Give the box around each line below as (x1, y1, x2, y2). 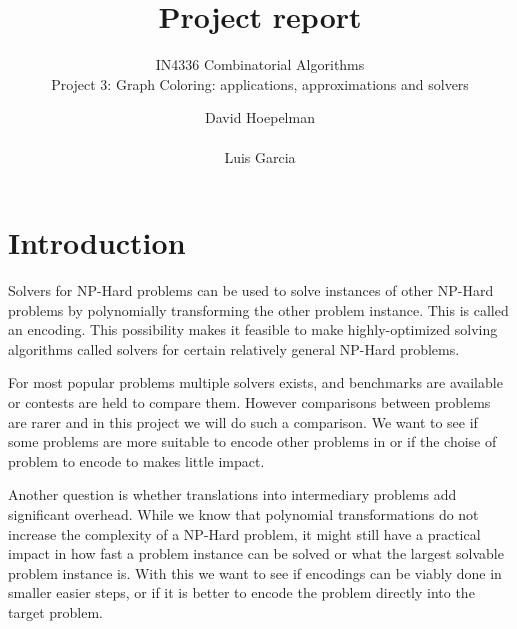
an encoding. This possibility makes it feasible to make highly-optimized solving (8, 319, 498, 340)
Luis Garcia (224, 146, 296, 167)
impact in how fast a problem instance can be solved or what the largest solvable (8, 543, 504, 564)
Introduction (8, 222, 186, 263)
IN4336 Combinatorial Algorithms (155, 54, 365, 75)
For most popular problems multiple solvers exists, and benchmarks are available (8, 372, 503, 393)
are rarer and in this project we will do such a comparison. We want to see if (8, 411, 478, 432)
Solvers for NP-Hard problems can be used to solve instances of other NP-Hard (8, 280, 494, 301)
